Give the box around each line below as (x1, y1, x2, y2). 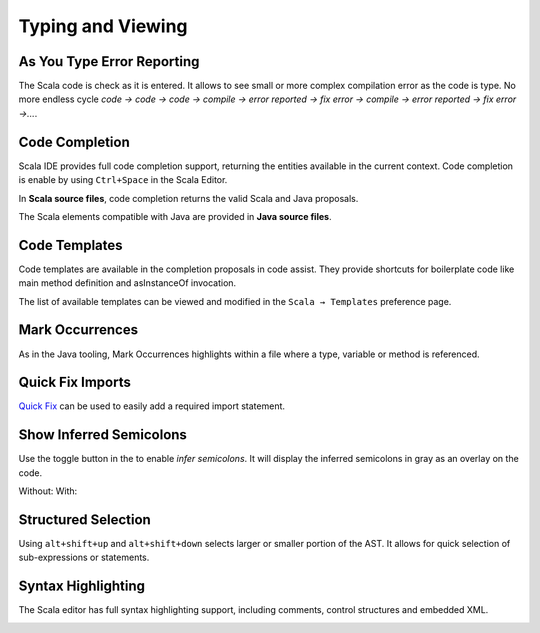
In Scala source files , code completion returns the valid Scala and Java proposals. (18, 192, 359, 204)
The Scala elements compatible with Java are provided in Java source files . (18, 210, 332, 222)
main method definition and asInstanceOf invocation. (18, 277, 237, 289)
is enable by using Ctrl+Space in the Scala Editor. (18, 174, 228, 186)
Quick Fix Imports (18, 374, 132, 391)
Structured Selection (18, 511, 152, 528)
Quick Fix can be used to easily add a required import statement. (18, 400, 285, 412)
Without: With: (18, 485, 78, 497)
